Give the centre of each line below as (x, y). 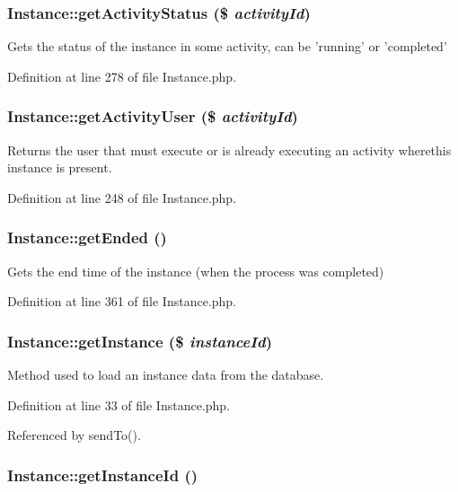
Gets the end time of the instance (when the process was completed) (196, 271)
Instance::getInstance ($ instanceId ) (140, 341)
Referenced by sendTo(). (74, 435)
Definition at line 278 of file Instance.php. (122, 76)
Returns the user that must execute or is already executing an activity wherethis (229, 149)
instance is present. (60, 167)
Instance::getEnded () (87, 237)
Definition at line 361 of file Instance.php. (122, 301)
